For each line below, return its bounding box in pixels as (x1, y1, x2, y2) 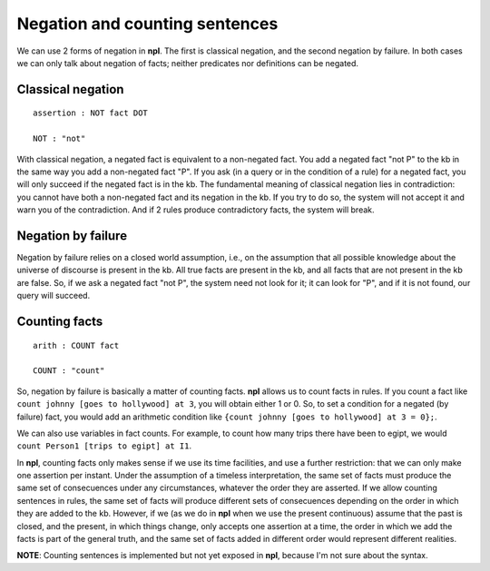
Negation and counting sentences (16, 14, 279, 34)
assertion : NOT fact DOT (33, 108, 149, 118)
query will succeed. (16, 290, 91, 301)
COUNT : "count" (33, 366, 105, 376)
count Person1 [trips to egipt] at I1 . (16, 440, 192, 451)
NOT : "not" (33, 133, 86, 144)
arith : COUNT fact (33, 340, 120, 350)
